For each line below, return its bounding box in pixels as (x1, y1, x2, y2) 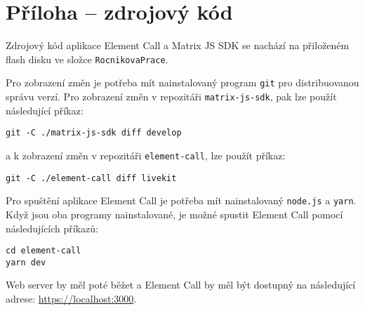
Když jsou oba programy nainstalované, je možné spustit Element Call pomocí (6, 206, 343, 221)
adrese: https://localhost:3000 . (6, 291, 137, 305)
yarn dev (6, 257, 46, 267)
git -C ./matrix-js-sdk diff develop (6, 128, 182, 138)
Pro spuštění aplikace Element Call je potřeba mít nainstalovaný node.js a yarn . (6, 193, 357, 208)
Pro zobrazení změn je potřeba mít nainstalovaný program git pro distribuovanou (6, 75, 359, 90)
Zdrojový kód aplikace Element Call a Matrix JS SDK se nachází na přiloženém (6, 38, 350, 53)
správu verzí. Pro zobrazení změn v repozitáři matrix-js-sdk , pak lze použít (6, 89, 337, 104)
